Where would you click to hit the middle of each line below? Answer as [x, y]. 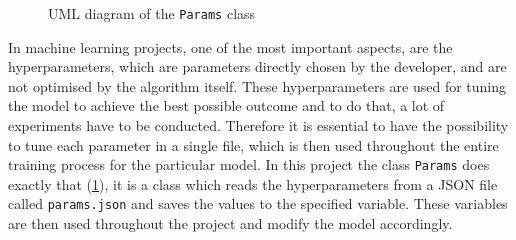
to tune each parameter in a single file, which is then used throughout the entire [253, 144]
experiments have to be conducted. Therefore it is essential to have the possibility [258, 125]
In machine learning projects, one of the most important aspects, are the [230, 46]
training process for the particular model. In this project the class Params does [249, 164]
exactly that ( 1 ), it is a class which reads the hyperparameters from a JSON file [253, 183]
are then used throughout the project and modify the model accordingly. [230, 223]
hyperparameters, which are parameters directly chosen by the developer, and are [257, 66]
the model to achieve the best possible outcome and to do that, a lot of [226, 105]
